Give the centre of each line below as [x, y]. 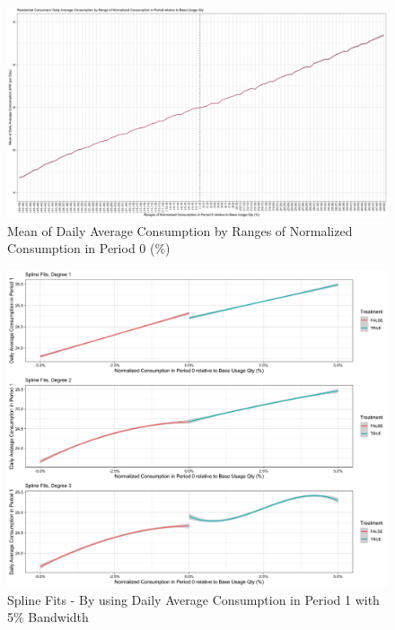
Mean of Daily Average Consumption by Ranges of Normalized [180, 230]
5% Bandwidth [48, 617]
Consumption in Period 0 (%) [89, 248]
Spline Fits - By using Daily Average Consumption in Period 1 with [193, 599]
